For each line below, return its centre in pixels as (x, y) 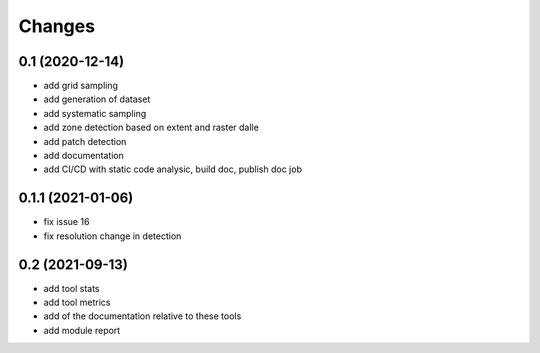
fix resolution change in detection (112, 236)
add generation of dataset (97, 99)
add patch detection (85, 141)
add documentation (84, 156)
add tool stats (71, 288)
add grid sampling (81, 86)
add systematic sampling (95, 113)
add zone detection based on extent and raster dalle (151, 127)
